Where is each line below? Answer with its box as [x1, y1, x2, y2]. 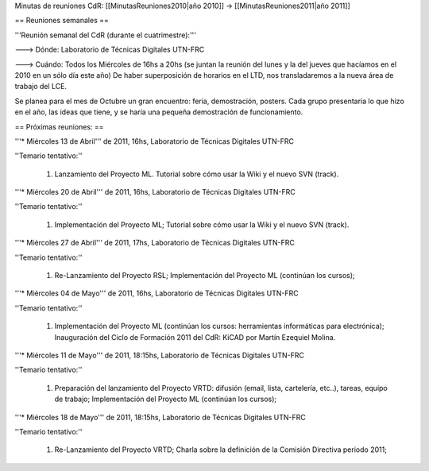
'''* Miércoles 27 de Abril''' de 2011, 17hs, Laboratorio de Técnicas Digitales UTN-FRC [14, 238, 296, 248]
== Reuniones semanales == [14, 16, 109, 25]
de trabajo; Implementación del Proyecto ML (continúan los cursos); [54, 394, 277, 404]
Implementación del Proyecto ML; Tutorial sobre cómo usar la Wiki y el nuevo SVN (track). [54, 219, 350, 230]
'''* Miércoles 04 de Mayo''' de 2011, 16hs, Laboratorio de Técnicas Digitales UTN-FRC [14, 288, 299, 298]
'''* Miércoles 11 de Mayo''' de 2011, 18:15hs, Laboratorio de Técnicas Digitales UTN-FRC [14, 350, 305, 360]
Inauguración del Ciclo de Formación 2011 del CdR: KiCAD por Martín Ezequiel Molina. [54, 332, 336, 342]
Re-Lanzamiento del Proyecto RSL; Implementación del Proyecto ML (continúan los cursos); [54, 271, 355, 280]
